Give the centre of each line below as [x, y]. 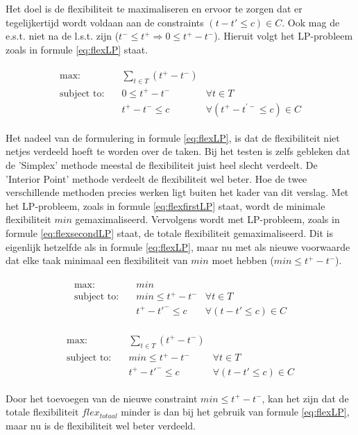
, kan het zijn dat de [305, 398]
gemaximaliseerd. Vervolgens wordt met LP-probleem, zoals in [207, 219]
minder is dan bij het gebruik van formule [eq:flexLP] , [235, 412]
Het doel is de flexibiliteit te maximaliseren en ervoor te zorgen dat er [154, 8]
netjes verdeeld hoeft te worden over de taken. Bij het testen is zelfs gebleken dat [178, 151]
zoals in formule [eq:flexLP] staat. [77, 49]
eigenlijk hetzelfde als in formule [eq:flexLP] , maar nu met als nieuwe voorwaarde [178, 246]
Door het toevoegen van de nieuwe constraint [102, 398]
